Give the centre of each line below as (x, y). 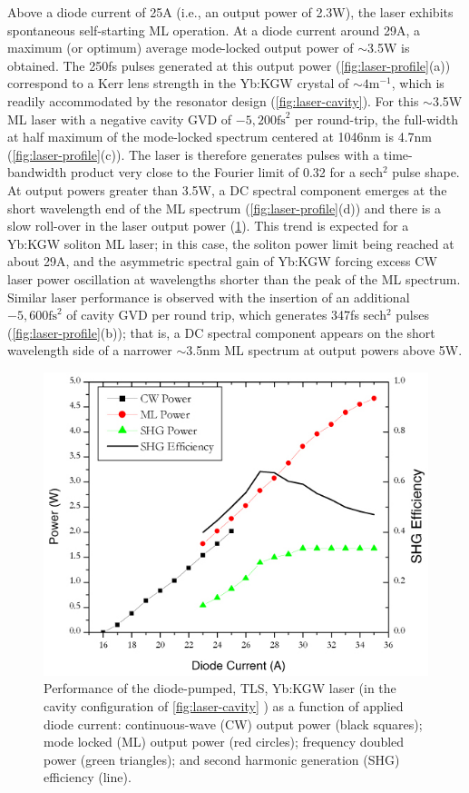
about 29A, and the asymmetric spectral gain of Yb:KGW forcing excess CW (222, 261)
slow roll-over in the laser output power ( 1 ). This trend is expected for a (208, 226)
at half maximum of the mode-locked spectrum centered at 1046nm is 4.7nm (220, 137)
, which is (418, 83)
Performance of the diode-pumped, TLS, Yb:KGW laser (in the (220, 688)
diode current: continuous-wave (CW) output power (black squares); (233, 724)
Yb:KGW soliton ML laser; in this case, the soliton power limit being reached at (231, 243)
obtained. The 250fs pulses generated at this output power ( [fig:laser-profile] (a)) (229, 65)
